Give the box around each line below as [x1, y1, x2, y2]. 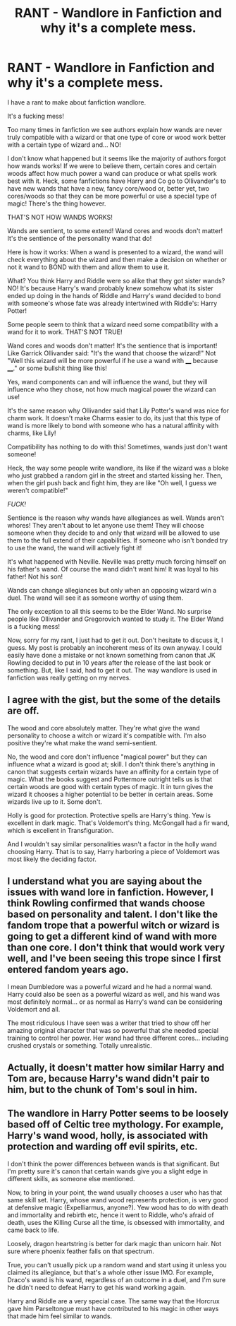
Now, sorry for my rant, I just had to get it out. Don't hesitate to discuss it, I [7, 636, 223, 644]
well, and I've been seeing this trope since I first [7, 952, 222, 965]
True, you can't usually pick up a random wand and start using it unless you [7, 1260, 227, 1269]
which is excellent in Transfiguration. [7, 826, 114, 834]
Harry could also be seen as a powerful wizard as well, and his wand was [7, 990, 221, 998]
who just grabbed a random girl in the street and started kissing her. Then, [7, 471, 223, 480]
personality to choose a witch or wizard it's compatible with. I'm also [7, 731, 206, 740]
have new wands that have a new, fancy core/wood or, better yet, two [7, 184, 210, 192]
